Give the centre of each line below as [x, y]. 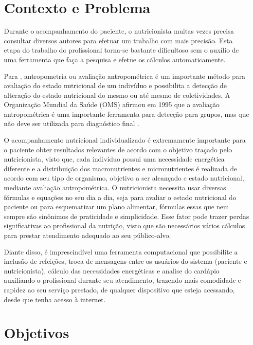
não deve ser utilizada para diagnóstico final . [72, 123]
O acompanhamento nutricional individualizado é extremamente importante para [125, 140]
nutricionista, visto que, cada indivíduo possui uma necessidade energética [114, 159]
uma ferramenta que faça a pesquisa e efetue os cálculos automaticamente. [115, 59]
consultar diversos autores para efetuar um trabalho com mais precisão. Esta [118, 40]
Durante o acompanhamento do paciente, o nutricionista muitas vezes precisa [119, 31]
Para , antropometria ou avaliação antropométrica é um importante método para [125, 76]
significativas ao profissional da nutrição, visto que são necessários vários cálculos [125, 226]
